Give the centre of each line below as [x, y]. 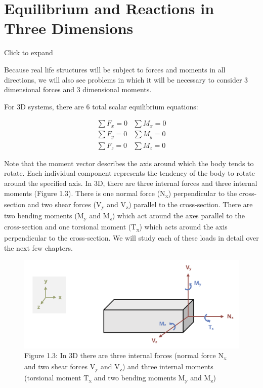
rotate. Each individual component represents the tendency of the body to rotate [129, 173]
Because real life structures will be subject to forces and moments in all [115, 69]
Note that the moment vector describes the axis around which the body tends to [129, 163]
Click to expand [29, 52]
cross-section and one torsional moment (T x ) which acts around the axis [116, 227]
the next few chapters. [38, 247]
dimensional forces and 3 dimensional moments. [78, 89]
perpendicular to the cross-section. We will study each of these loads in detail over [131, 238]
